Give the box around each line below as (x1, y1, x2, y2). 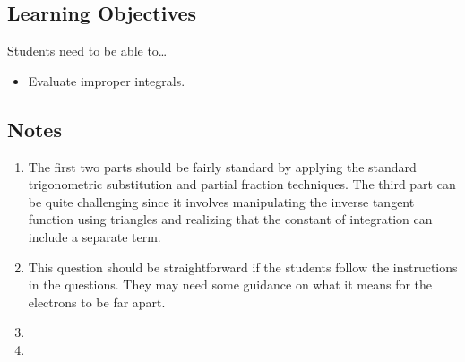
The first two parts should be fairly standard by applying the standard (28, 157, 417, 176)
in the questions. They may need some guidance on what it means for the (28, 275, 433, 294)
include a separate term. (28, 227, 161, 246)
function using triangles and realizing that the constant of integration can (28, 210, 433, 228)
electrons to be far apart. (28, 292, 166, 311)
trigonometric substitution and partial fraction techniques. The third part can (28, 175, 456, 194)
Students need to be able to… (7, 41, 168, 60)
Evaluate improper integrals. (28, 71, 185, 90)
